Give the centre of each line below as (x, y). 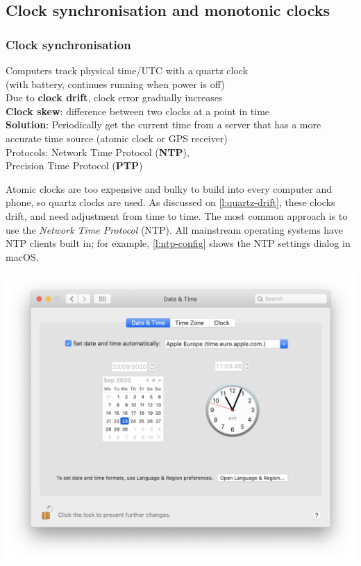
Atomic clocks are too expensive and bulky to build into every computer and (169, 188)
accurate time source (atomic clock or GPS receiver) (117, 138)
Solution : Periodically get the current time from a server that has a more (163, 125)
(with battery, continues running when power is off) (115, 84)
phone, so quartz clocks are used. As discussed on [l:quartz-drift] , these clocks (170, 202)
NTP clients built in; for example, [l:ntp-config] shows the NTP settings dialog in (178, 243)
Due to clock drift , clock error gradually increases (114, 97)
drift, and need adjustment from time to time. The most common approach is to (177, 215)
